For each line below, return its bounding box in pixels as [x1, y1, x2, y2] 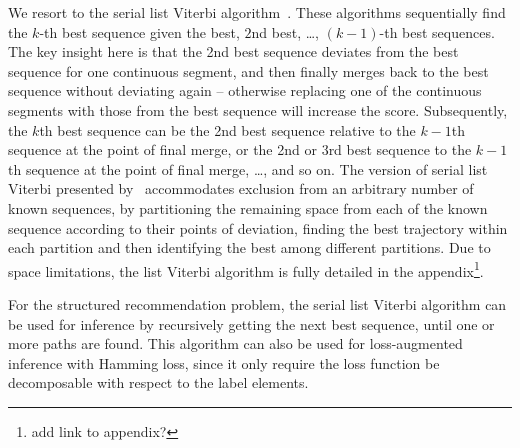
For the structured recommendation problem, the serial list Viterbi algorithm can [8, 293, 507, 314]
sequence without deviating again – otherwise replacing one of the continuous [8, 80, 482, 101]
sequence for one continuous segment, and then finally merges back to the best [8, 60, 489, 81]
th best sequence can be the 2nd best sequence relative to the [39, 119, 416, 140]
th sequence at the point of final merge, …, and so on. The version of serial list [8, 158, 488, 179]
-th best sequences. [379, 21, 495, 42]
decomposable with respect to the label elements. [8, 372, 309, 393]
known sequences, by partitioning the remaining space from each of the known [8, 197, 488, 218]
